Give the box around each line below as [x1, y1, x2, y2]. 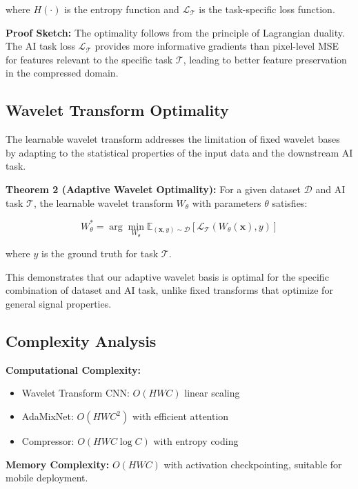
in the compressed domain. [6, 66, 119, 80]
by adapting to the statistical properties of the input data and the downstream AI [6, 145, 353, 159]
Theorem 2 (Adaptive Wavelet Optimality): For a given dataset [6, 181, 301, 196]
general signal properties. [6, 297, 112, 311]
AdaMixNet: [21, 409, 74, 423]
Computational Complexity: [6, 362, 141, 377]
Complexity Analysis [6, 330, 157, 352]
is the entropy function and [64, 2, 179, 16]
